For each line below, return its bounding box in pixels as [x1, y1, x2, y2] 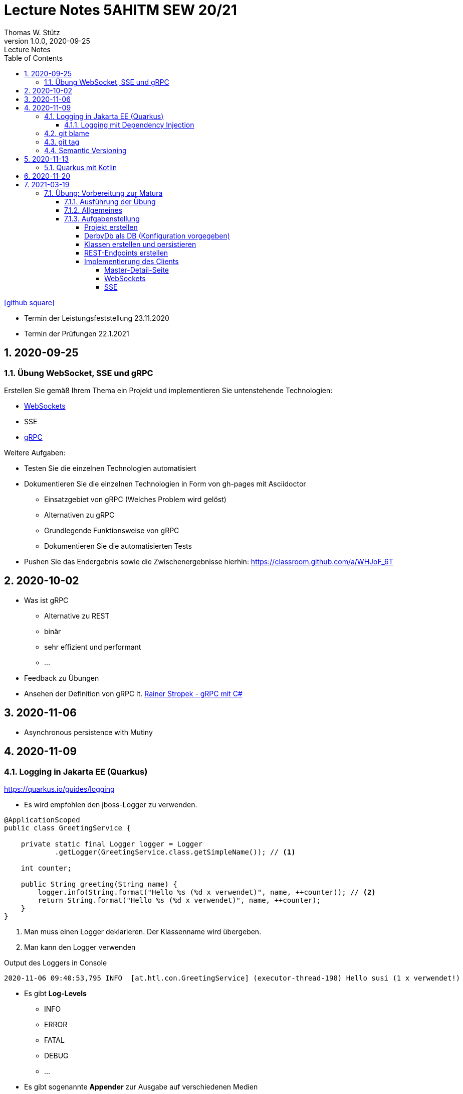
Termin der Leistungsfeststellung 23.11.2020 [24, 313, 169, 322]
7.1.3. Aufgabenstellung [64, 214, 140, 223]
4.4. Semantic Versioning [44, 146, 127, 155]
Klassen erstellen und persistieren [84, 239, 196, 249]
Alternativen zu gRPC [44, 510, 115, 519]
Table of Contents [4, 53, 63, 62]
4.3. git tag [44, 137, 80, 146]
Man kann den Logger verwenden [24, 942, 136, 951]
